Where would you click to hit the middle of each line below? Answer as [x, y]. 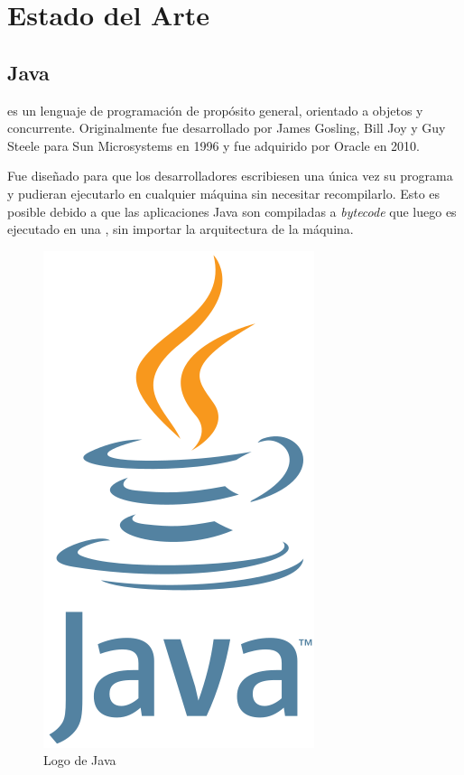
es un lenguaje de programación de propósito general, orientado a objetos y [215, 110]
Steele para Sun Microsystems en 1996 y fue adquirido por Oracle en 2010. [213, 145]
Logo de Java [80, 760]
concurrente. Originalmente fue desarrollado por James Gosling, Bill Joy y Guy [227, 128]
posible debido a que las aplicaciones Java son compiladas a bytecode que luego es [232, 211]
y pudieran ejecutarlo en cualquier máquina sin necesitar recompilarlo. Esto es [224, 193]
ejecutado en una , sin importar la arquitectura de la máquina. [181, 229]
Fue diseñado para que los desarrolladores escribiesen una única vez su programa [230, 176]
